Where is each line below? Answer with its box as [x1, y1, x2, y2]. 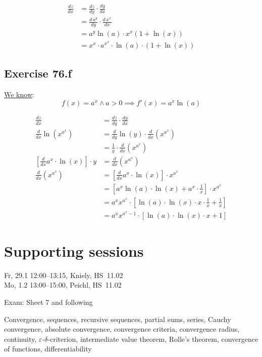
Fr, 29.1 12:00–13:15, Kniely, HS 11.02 [4, 269, 123, 280]
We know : [4, 89, 34, 99]
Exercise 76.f [4, 65, 72, 81]
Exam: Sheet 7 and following [4, 296, 93, 307]
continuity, [4, 333, 37, 344]
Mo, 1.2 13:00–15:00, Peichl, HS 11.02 [4, 280, 122, 290]
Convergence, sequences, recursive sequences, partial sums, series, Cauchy [4, 313, 231, 324]
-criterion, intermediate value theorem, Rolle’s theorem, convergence [47, 333, 258, 344]
